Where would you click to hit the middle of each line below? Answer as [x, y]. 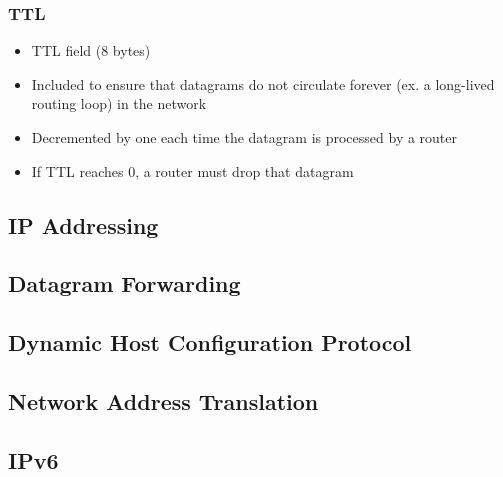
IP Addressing [83, 224]
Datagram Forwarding [124, 283]
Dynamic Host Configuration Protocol [210, 342]
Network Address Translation [163, 400]
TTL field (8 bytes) [91, 50]
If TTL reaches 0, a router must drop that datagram [192, 170]
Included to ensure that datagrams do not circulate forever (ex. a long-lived [263, 83]
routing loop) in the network [119, 103]
